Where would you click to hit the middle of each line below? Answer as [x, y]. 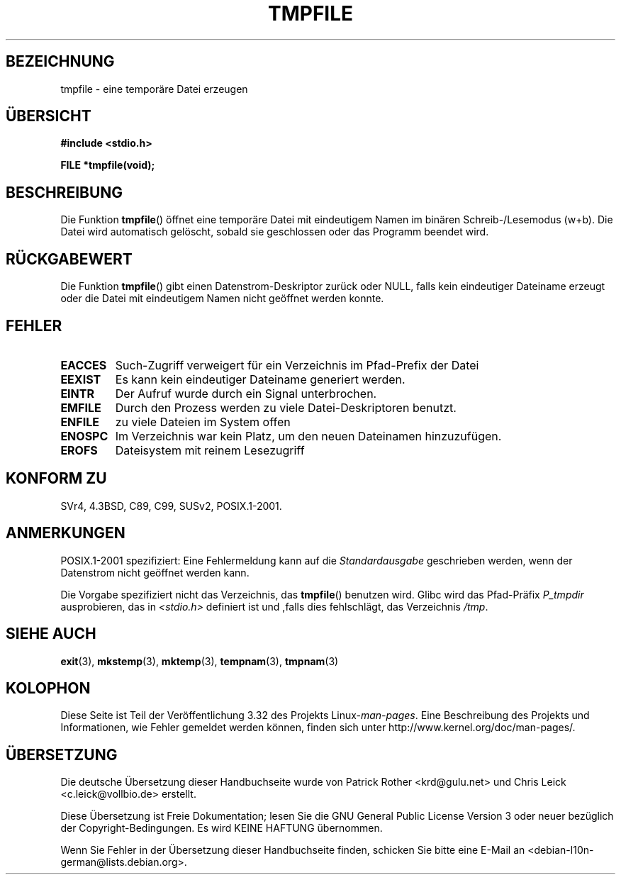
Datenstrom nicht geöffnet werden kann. [155, 572]
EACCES [84, 365]
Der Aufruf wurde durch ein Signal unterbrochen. [246, 393]
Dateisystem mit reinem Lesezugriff [210, 450]
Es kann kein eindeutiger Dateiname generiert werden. [260, 379]
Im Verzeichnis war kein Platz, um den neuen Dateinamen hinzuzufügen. [308, 436]
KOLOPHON [48, 688]
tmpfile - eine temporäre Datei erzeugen [154, 89]
